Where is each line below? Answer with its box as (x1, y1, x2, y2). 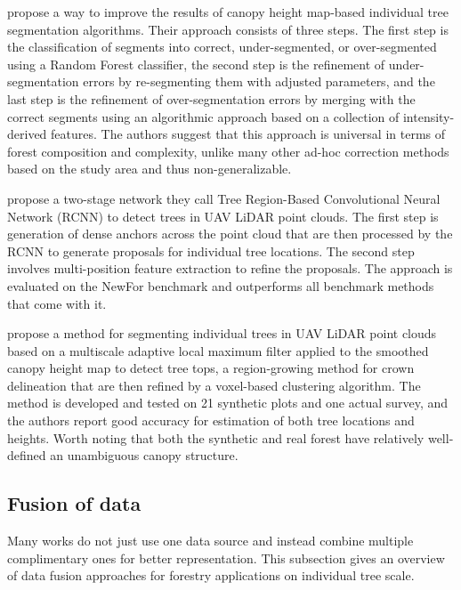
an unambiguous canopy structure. (50, 446, 239, 465)
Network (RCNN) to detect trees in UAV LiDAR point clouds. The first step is (7, 206, 439, 225)
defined (7, 446, 46, 465)
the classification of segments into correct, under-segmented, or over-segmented (7, 37, 437, 56)
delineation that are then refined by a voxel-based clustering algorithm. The (7, 376, 421, 394)
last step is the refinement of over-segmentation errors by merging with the (7, 89, 416, 108)
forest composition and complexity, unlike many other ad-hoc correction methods (7, 141, 449, 160)
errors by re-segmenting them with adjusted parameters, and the (83, 72, 435, 91)
